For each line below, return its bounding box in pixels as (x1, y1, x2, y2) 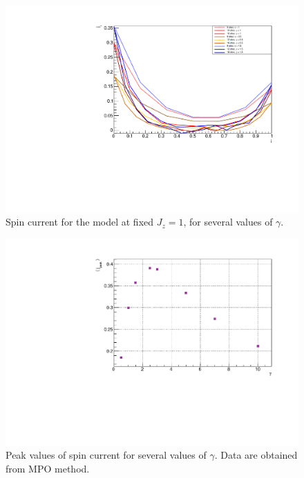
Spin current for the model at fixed (6, 215, 154, 229)
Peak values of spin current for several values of (6, 448, 207, 462)
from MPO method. (6, 461, 90, 475)
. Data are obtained (214, 448, 298, 462)
